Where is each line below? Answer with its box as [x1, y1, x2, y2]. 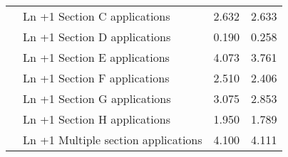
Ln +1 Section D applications [23, 28, 171, 45]
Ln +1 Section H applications [23, 111, 170, 127]
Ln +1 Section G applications [23, 90, 171, 107]
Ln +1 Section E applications [23, 49, 170, 65]
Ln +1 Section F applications [23, 70, 170, 86]
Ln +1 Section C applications [23, 8, 170, 24]
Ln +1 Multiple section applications [23, 131, 202, 148]
